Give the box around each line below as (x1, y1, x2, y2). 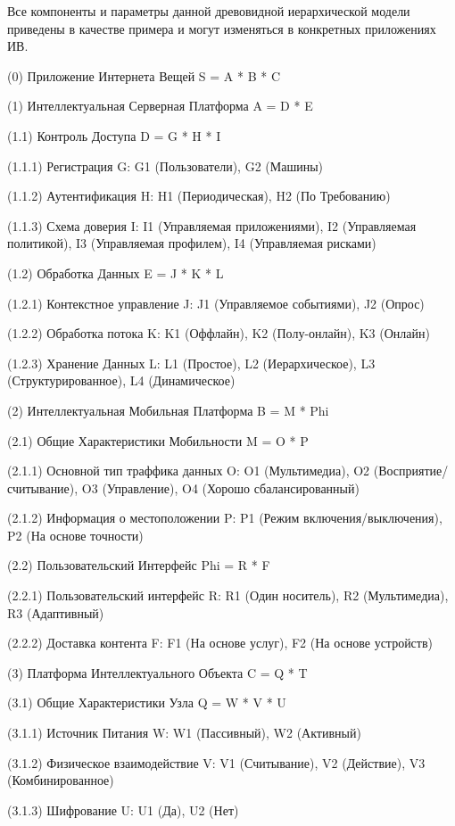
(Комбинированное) (7, 771, 114, 789)
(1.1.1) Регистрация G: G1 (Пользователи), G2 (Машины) (7, 156, 324, 175)
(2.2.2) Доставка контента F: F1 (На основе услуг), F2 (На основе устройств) (7, 633, 434, 652)
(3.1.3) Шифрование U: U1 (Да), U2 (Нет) (7, 800, 239, 819)
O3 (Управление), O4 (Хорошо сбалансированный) (81, 478, 360, 497)
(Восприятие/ (373, 461, 449, 480)
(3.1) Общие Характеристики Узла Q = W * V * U (7, 693, 286, 712)
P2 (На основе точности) (7, 525, 144, 544)
